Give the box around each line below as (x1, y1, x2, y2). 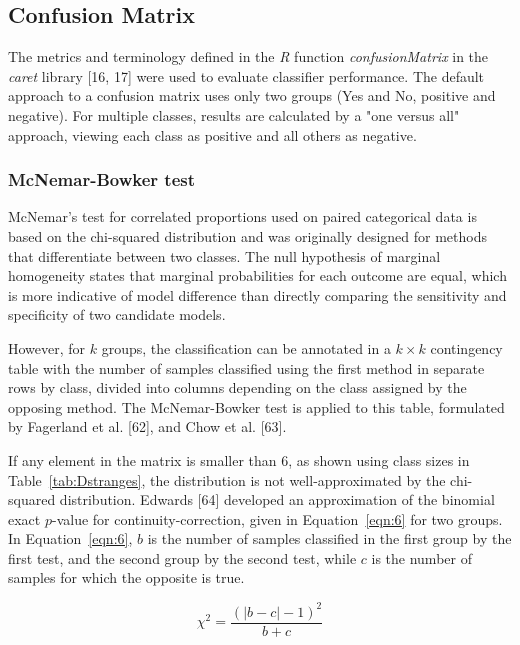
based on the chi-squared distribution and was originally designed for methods (8, 225, 487, 246)
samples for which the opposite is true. (8, 567, 245, 588)
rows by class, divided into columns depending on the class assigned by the (8, 377, 467, 398)
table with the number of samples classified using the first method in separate (8, 357, 485, 378)
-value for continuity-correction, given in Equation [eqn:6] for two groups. (51, 508, 503, 529)
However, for (8, 337, 86, 358)
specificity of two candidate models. (8, 304, 226, 325)
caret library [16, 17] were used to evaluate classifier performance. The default (8, 65, 485, 86)
